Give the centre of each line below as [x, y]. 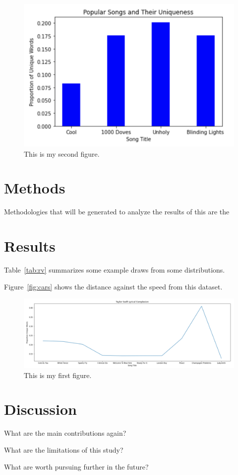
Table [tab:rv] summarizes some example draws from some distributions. [115, 269]
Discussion [40, 409]
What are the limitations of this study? [64, 450]
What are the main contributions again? [65, 433]
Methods [35, 188]
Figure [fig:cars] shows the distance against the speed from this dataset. [113, 286]
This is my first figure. [58, 375]
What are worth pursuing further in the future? [76, 466]
